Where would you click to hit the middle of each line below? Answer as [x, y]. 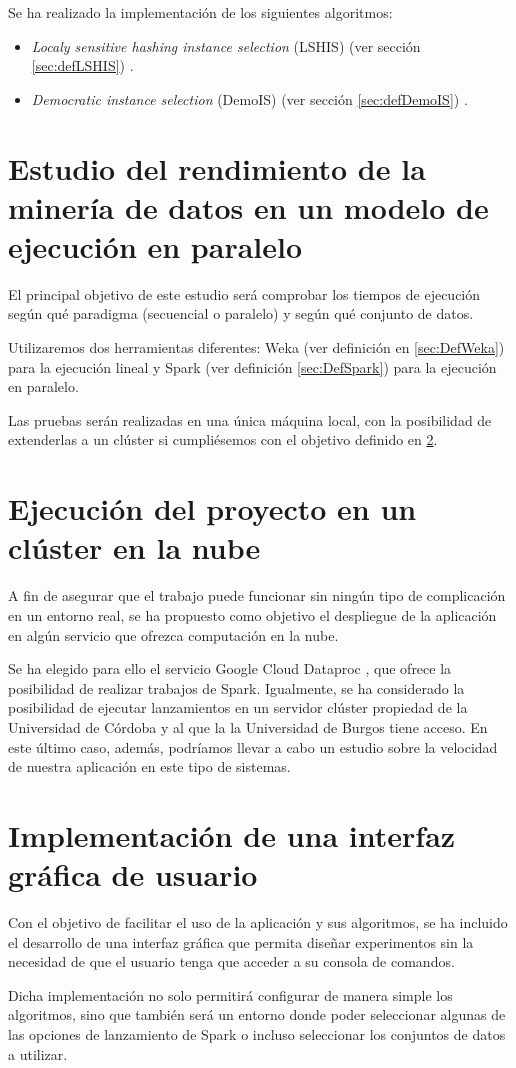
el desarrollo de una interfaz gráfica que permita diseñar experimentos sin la [241, 941]
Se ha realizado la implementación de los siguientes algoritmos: [200, 12]
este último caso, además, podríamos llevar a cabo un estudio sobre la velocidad [253, 746]
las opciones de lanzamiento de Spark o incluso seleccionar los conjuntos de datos [257, 1033]
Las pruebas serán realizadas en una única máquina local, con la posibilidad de [250, 419]
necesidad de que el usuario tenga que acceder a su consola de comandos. [231, 961]
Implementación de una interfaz [232, 834]
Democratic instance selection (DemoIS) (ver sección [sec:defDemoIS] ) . [249, 98]
